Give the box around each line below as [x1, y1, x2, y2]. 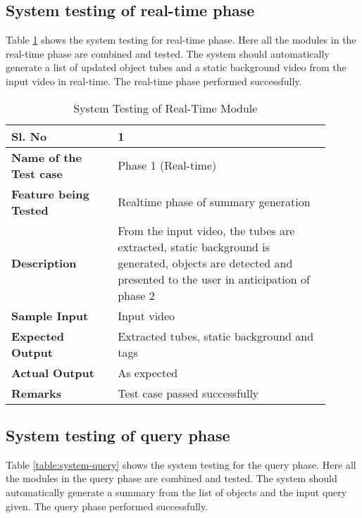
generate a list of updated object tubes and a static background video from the [6, 60, 347, 75]
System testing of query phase [6, 424, 230, 446]
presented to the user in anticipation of [118, 270, 310, 287]
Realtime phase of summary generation [118, 194, 311, 210]
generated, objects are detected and [118, 254, 293, 271]
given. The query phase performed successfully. [6, 498, 208, 513]
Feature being [11, 185, 89, 202]
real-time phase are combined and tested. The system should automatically [6, 46, 330, 61]
